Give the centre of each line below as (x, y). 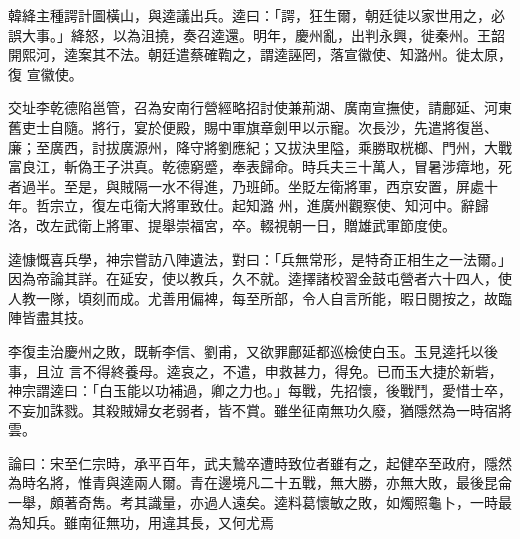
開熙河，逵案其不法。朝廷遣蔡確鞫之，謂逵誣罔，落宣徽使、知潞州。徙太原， (260, 54)
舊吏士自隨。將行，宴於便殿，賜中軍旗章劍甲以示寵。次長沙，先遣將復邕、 (253, 126)
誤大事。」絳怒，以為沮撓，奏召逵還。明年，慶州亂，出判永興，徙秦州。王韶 (256, 34)
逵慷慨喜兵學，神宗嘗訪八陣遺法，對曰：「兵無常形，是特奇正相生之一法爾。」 (260, 258)
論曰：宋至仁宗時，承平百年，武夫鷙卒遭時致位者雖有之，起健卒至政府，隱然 (260, 462)
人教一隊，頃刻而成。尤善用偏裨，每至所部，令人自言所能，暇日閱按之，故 (253, 297)
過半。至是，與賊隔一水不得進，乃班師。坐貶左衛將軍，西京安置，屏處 (252, 185)
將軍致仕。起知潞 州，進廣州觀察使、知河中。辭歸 (325, 205)
